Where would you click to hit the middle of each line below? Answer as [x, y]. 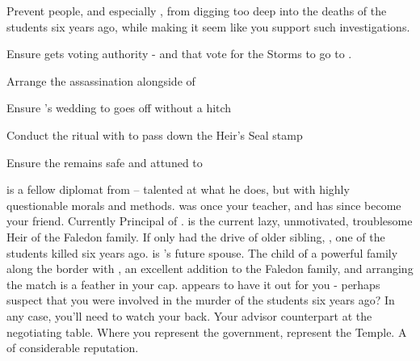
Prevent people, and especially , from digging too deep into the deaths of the [197, 10]
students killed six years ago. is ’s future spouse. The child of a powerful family [202, 252]
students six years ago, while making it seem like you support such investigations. [208, 26]
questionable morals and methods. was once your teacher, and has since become [204, 205]
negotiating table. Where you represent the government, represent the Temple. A [207, 332]
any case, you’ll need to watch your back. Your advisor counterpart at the [189, 315]
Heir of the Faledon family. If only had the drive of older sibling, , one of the [196, 236]
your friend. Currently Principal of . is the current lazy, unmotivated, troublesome [210, 221]
